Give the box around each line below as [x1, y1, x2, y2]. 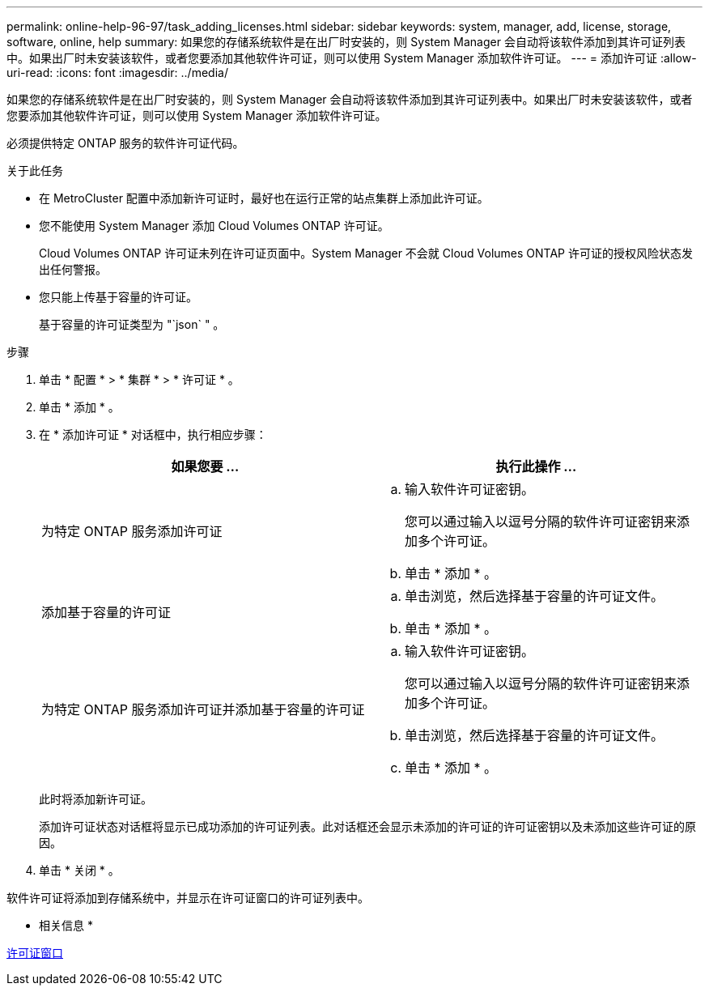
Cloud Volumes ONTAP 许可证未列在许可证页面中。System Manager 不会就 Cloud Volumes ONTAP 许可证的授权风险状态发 [39, 246, 693, 260]
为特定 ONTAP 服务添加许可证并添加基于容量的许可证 [41, 701, 365, 717]
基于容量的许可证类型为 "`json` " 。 [39, 317, 225, 331]
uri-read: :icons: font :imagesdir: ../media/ [6, 66, 228, 79]
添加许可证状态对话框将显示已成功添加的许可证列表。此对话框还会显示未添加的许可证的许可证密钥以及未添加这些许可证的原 [39, 820, 696, 833]
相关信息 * [39, 918, 93, 932]
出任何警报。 [39, 262, 107, 276]
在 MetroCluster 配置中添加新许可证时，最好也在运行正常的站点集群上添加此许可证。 [39, 191, 489, 205]
